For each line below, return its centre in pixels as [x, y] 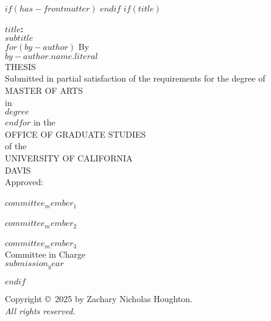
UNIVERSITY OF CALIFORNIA [69, 157]
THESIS [20, 66]
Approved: [24, 182]
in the [44, 122]
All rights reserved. [40, 310]
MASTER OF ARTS [44, 90]
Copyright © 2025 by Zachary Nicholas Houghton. [99, 298]
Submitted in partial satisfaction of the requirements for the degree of [135, 78]
